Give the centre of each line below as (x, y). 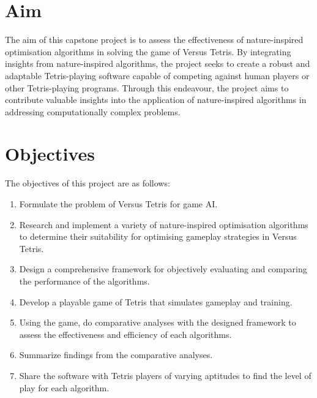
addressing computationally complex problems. (93, 111)
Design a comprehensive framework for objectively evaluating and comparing (163, 269)
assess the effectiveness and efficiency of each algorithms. (125, 334)
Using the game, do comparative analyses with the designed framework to (158, 322)
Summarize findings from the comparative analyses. (116, 355)
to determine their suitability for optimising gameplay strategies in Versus (158, 236)
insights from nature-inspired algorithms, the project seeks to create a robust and (158, 63)
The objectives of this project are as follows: (88, 183)
